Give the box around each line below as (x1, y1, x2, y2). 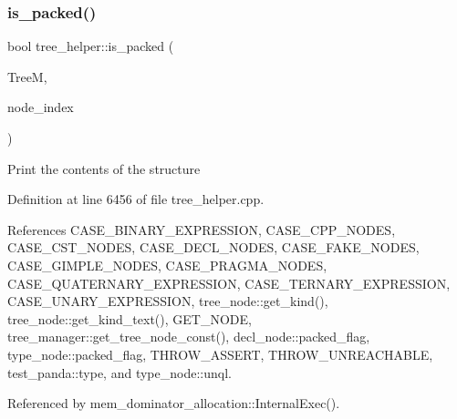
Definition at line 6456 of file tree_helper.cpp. (7, 189, 265, 209)
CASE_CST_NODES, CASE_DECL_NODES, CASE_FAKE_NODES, (7, 238, 420, 257)
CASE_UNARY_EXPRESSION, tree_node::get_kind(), (7, 291, 328, 311)
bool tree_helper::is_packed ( (7, 36, 174, 56)
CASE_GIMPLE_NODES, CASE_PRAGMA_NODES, (7, 255, 327, 274)
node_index (7, 97, 74, 117)
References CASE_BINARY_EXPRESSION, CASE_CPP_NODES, (7, 220, 396, 239)
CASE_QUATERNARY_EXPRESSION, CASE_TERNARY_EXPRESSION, (7, 273, 451, 292)
